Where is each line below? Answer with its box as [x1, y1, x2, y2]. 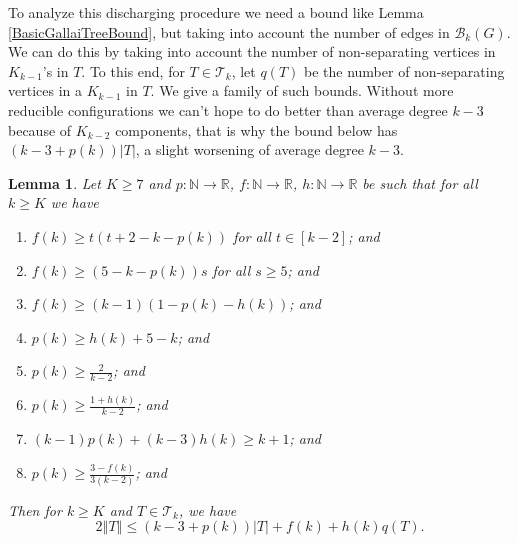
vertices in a [8, 80, 82, 101]
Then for [8, 499, 62, 520]
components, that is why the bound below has [115, 119, 398, 140]
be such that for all [362, 172, 478, 193]
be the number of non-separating [303, 60, 505, 81]
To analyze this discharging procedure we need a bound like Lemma [8, 2, 424, 22]
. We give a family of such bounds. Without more [150, 80, 454, 101]
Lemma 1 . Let [8, 172, 101, 193]
